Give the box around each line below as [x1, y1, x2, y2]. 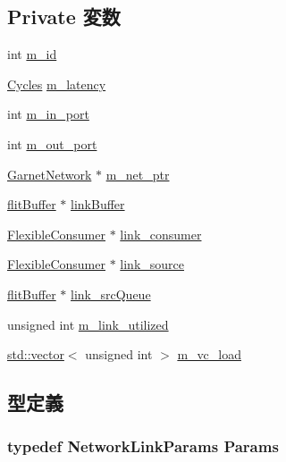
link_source [120, 255, 185, 273]
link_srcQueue [71, 284, 151, 303]
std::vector [7, 345, 64, 364]
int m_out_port [7, 134, 97, 153]
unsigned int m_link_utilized [7, 315, 169, 333]
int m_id [7, 45, 57, 63]
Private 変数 [7, 3, 121, 30]
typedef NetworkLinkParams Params [7, 435, 279, 458]
